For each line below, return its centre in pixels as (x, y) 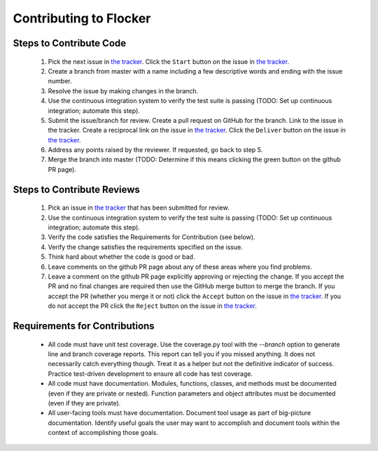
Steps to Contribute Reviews (76, 189)
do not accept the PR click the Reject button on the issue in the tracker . (152, 306)
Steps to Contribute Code (70, 43)
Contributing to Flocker (82, 18)
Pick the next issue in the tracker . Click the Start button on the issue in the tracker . (169, 61)
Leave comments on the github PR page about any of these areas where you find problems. (180, 267)
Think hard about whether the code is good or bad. (121, 257)
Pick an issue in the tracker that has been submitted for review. (139, 208)
